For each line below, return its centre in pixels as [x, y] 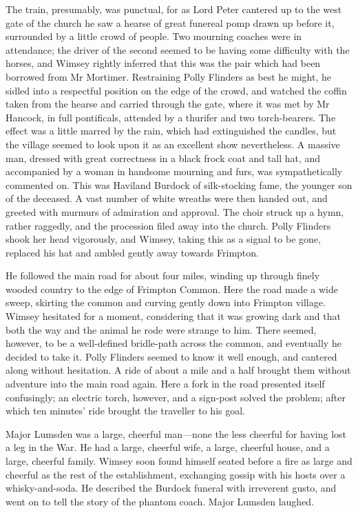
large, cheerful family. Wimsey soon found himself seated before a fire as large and [179, 461]
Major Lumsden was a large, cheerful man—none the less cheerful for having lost [176, 433]
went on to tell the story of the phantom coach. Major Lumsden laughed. [160, 501]
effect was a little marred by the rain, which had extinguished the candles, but [171, 131]
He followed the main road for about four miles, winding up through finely [163, 275]
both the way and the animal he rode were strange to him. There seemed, [161, 329]
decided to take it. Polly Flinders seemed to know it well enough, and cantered [171, 356]
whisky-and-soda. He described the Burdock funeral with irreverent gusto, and [171, 488]
